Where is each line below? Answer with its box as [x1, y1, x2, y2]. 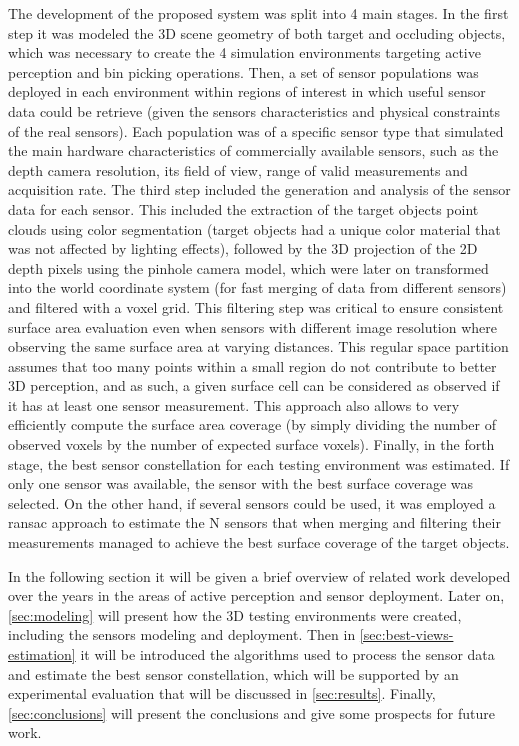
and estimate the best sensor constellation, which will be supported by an [8, 663, 459, 684]
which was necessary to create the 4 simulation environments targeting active [8, 42, 481, 63]
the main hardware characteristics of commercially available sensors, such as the [8, 140, 499, 161]
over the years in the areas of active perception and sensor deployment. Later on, [8, 585, 505, 606]
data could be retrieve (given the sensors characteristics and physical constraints [8, 100, 500, 121]
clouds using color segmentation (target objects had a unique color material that [8, 218, 501, 239]
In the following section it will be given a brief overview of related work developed [8, 565, 511, 586]
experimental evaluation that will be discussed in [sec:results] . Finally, [8, 683, 436, 704]
